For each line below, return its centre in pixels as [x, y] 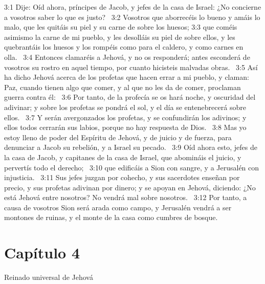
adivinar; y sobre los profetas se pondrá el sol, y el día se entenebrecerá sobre [125, 107]
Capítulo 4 [42, 253]
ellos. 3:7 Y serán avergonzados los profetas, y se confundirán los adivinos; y [125, 117]
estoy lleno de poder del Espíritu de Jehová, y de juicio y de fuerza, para [118, 137]
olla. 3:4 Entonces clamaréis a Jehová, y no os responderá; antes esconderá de [127, 57]
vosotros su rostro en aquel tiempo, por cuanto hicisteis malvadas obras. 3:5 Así [131, 67]
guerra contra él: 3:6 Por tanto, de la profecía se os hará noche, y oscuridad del [130, 97]
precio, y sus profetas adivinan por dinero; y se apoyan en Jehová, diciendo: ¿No [130, 187]
